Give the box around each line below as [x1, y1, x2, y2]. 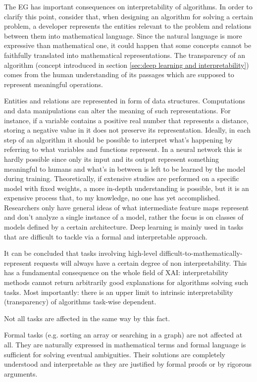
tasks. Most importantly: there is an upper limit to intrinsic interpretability [4, 286, 233, 297]
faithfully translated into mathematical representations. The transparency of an [4, 49, 246, 60]
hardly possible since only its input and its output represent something [4, 153, 219, 164]
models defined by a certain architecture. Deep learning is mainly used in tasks [4, 222, 244, 232]
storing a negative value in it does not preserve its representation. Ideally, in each [4, 125, 251, 135]
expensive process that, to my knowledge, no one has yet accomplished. [4, 192, 220, 203]
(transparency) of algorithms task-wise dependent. [4, 296, 156, 307]
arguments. [4, 368, 38, 379]
